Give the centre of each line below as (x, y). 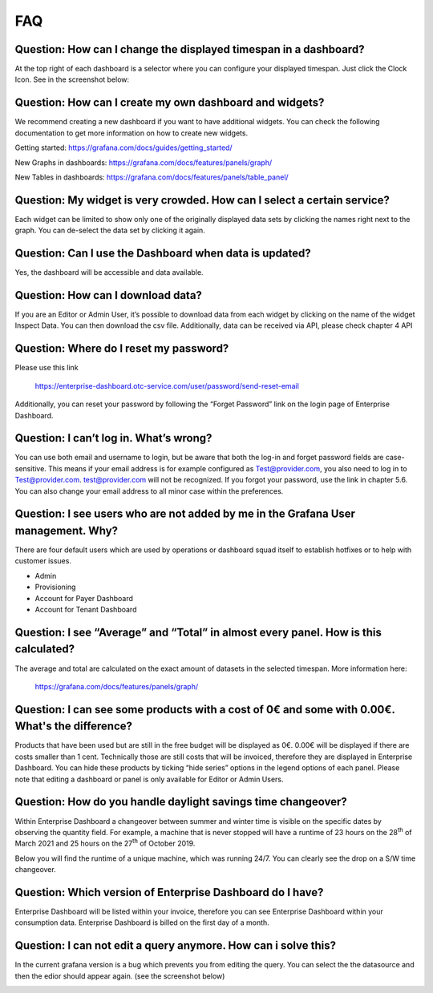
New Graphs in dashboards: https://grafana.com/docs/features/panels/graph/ (144, 162)
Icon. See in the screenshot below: (72, 79)
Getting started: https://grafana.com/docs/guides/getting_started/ (123, 147)
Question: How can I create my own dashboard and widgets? (170, 103)
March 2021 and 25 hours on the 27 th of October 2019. (105, 843)
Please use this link (47, 368)
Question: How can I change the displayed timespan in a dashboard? (190, 49)
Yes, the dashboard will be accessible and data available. (109, 272)
